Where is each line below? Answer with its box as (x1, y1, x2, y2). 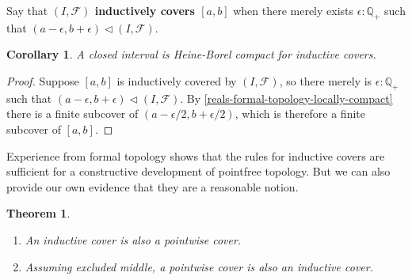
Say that (6, 2, 48, 18)
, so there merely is (279, 72, 372, 89)
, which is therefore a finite (235, 105, 365, 122)
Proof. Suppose (6, 72, 79, 89)
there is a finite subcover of (6, 105, 139, 122)
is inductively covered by (116, 72, 237, 89)
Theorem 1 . (6, 205, 71, 221)
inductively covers (94, 2, 195, 18)
